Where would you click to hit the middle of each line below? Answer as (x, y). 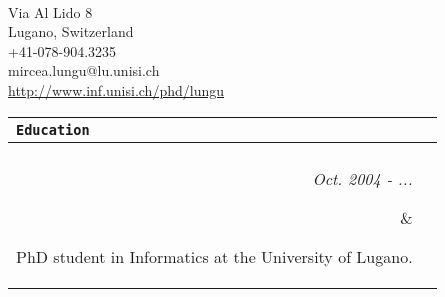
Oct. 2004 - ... (362, 178)
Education (53, 129)
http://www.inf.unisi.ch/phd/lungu (116, 89)
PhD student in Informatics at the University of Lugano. (214, 256)
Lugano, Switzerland (71, 31)
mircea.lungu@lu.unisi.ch (84, 70)
